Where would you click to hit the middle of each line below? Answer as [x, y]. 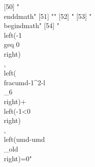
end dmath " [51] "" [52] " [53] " [48, 16]
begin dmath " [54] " [32, 25]
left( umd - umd [24, 139]
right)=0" [18, 158]
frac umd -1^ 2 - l [25, 82]
